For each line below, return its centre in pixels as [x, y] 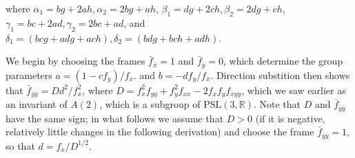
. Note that [277, 104]
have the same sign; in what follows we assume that [115, 118]
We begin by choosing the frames [75, 61]
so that [20, 145]
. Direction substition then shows [280, 75]
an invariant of [37, 104]
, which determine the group [283, 61]
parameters [29, 75]
